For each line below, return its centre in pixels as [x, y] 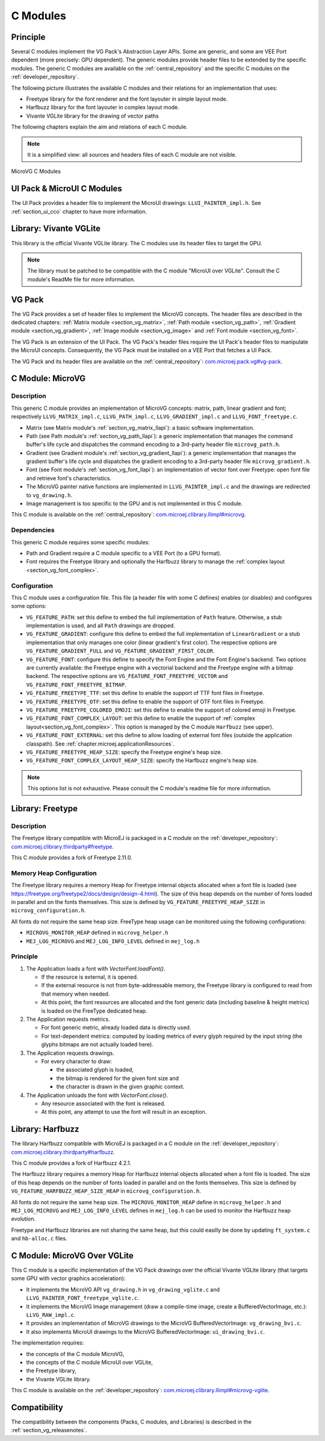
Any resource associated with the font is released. [103, 1104]
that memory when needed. [76, 994]
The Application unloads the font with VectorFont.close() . [97, 1095]
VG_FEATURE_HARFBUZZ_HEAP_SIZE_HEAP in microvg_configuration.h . [106, 1191]
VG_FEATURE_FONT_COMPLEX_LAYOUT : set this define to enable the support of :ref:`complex [141, 718]
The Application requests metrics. [68, 1019]
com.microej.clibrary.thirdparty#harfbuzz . [63, 1152]
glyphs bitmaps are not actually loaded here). [97, 1044]
